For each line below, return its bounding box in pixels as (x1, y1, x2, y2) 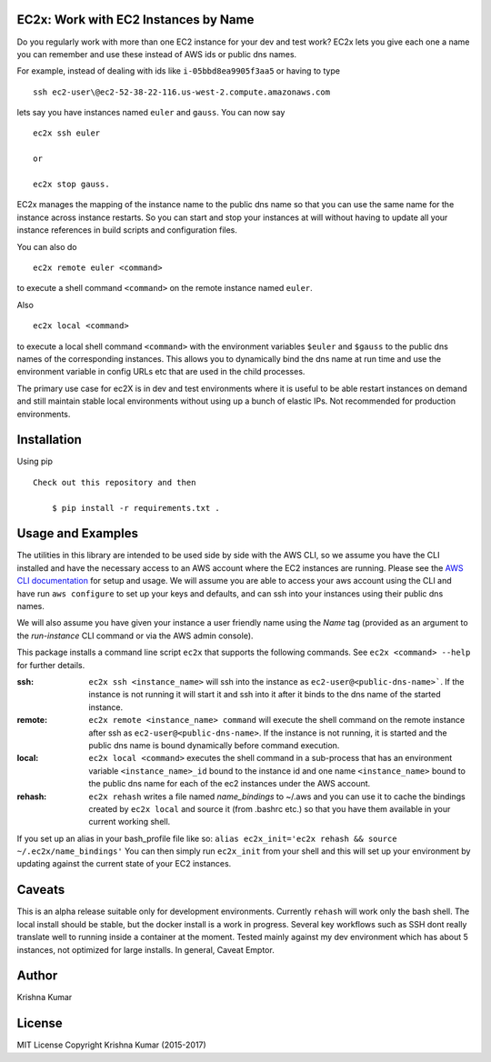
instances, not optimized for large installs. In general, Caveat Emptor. (16, 944, 275, 955)
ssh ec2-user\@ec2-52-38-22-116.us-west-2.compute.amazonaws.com (33, 86, 331, 97)
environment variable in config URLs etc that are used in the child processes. (16, 366, 306, 377)
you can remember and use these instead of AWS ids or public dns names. (16, 48, 297, 59)
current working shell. (88, 817, 171, 827)
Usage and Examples (16, 526, 139, 541)
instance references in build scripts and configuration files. (16, 225, 238, 235)
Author (16, 968, 58, 984)
